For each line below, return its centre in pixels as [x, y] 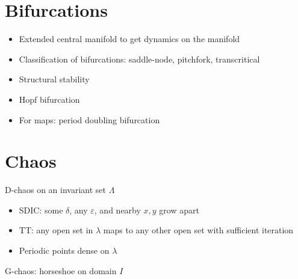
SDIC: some [41, 210]
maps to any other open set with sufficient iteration [198, 230]
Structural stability [54, 79]
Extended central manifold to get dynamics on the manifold [129, 39]
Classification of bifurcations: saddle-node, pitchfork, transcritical [139, 59]
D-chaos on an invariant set [55, 190]
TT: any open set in [56, 230]
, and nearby [117, 210]
